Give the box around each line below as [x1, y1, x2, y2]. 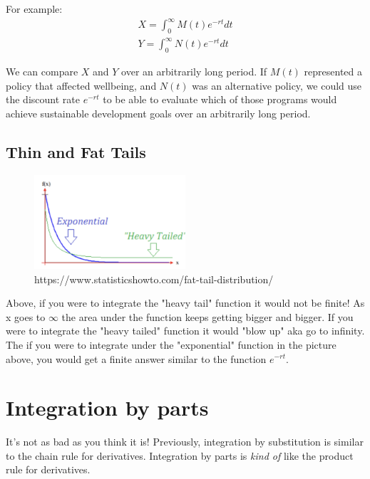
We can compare [6, 64, 78, 79]
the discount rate [6, 92, 80, 107]
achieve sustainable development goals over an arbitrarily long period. [6, 106, 311, 121]
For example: [6, 1, 63, 16]
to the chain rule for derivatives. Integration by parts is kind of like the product [6, 448, 354, 463]
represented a [304, 64, 363, 79]
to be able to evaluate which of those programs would [103, 92, 337, 107]
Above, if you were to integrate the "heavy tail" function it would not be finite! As [6, 295, 365, 310]
